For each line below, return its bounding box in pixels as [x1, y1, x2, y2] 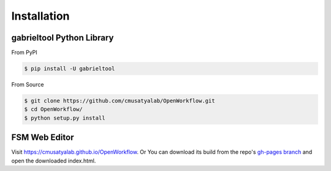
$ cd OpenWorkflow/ [24, 106, 83, 113]
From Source [11, 81, 44, 88]
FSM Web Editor [11, 132, 74, 143]
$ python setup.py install [24, 114, 105, 121]
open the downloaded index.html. [11, 157, 96, 164]
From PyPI [11, 49, 38, 56]
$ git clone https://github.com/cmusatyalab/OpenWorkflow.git [24, 97, 215, 104]
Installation [11, 9, 70, 23]
